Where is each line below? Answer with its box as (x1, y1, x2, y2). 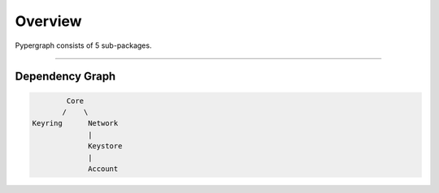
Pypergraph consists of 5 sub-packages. (15, 41, 152, 50)
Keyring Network (32, 118, 119, 128)
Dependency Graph (15, 70, 116, 84)
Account (88, 164, 119, 174)
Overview (15, 12, 82, 30)
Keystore (88, 142, 123, 151)
